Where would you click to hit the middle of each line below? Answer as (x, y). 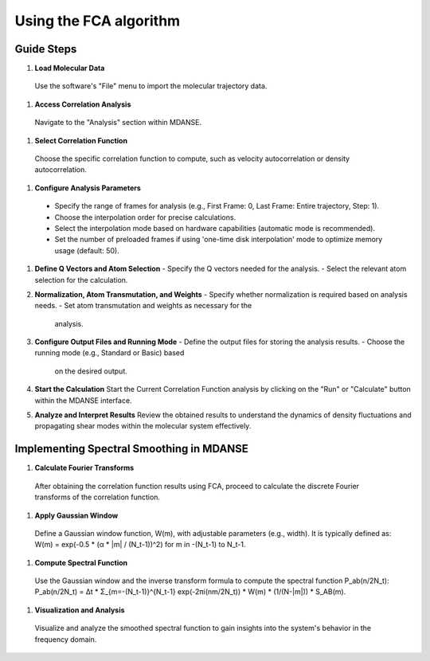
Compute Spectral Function (81, 562)
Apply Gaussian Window (76, 515)
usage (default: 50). (87, 250)
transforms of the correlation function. (98, 497)
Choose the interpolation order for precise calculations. (145, 217)
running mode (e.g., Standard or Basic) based (109, 353)
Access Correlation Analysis (83, 104)
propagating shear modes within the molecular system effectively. (143, 426)
